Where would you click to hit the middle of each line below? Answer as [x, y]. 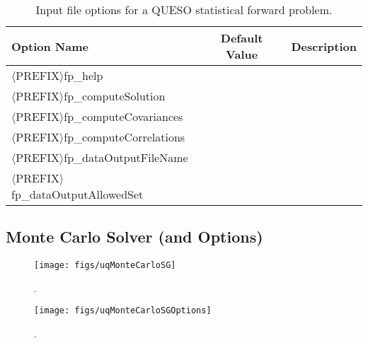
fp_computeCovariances [123, 116]
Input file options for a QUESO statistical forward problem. [184, 10]
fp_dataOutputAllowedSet [77, 194]
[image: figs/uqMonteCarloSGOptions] [123, 311]
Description [324, 46]
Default [242, 38]
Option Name [50, 46]
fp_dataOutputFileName [126, 157]
